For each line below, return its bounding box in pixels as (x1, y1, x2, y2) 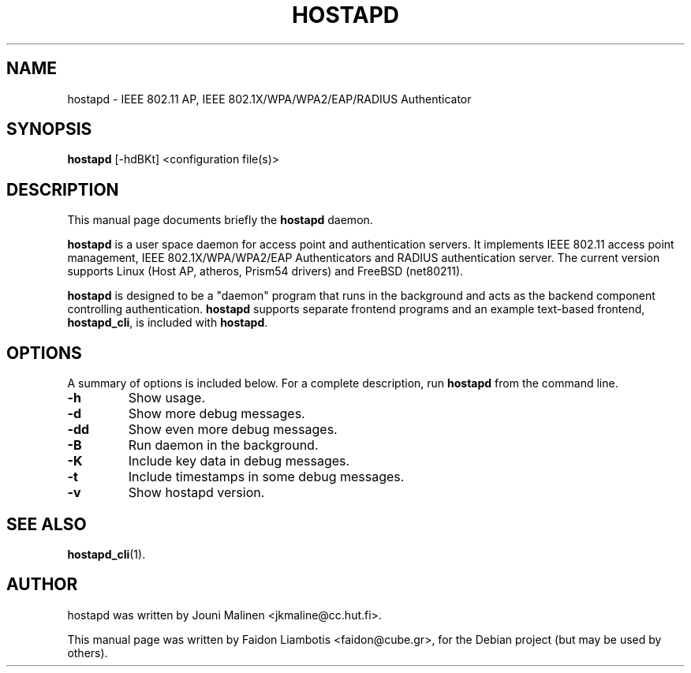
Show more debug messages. (128, 406, 305, 422)
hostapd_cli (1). (67, 547, 146, 561)
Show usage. (128, 390, 206, 406)
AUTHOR (6, 574, 78, 595)
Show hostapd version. (128, 484, 265, 501)
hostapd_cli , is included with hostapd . (67, 316, 268, 330)
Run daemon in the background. (128, 437, 319, 454)
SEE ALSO (6, 514, 87, 534)
